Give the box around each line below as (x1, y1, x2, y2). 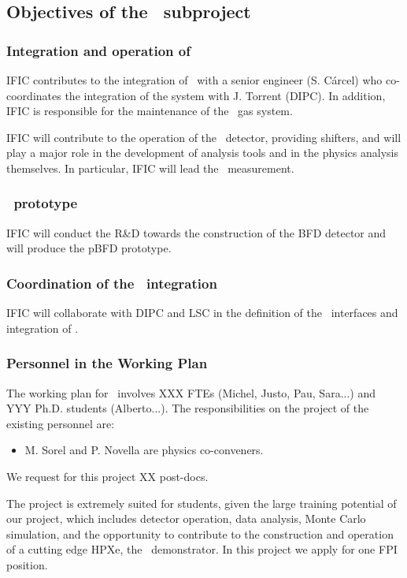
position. (6, 556, 48, 572)
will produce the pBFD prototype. (6, 240, 172, 256)
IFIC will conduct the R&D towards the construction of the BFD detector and (6, 224, 387, 241)
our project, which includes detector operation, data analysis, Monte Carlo (6, 510, 366, 527)
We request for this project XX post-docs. (6, 468, 209, 484)
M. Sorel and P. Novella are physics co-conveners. (24, 442, 264, 458)
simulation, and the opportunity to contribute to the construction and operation (6, 525, 394, 542)
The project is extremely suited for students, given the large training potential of (6, 494, 397, 511)
